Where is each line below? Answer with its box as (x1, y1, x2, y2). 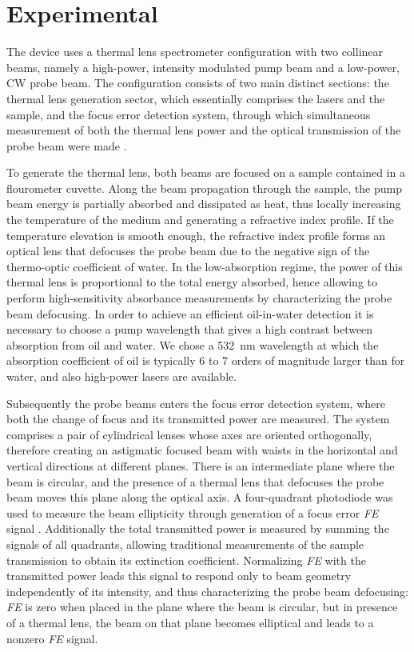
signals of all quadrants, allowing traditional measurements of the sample (6, 535, 364, 552)
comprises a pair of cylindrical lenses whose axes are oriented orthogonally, (6, 426, 372, 442)
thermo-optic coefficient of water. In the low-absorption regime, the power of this (6, 258, 403, 274)
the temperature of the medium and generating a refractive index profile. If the (6, 211, 394, 228)
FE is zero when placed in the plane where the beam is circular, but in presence (6, 598, 398, 615)
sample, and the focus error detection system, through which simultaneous (6, 106, 371, 122)
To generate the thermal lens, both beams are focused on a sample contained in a (6, 164, 405, 181)
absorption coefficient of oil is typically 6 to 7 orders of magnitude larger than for (6, 352, 405, 369)
